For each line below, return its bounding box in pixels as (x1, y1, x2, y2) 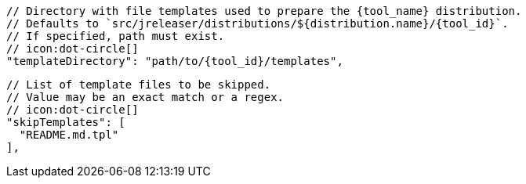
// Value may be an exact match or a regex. (6, 91, 285, 103)
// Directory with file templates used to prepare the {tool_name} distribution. (6, 5, 522, 17)
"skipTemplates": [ (6, 116, 125, 128)
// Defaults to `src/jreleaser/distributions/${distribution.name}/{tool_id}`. (6, 17, 509, 30)
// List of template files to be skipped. (6, 78, 271, 91)
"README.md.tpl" (19, 128, 119, 141)
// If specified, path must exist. (6, 30, 225, 42)
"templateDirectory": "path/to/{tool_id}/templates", (6, 55, 343, 67)
